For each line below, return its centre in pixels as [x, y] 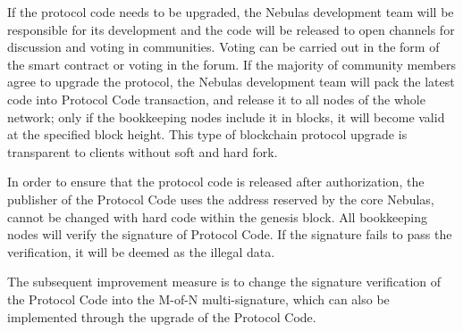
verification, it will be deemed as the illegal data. [141, 251]
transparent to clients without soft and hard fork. [143, 151]
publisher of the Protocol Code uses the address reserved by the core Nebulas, [221, 199]
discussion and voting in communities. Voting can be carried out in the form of [223, 47]
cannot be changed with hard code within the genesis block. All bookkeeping [217, 216]
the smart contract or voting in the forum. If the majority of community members [232, 64]
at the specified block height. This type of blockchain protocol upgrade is [207, 134]
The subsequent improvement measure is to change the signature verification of [224, 282]
